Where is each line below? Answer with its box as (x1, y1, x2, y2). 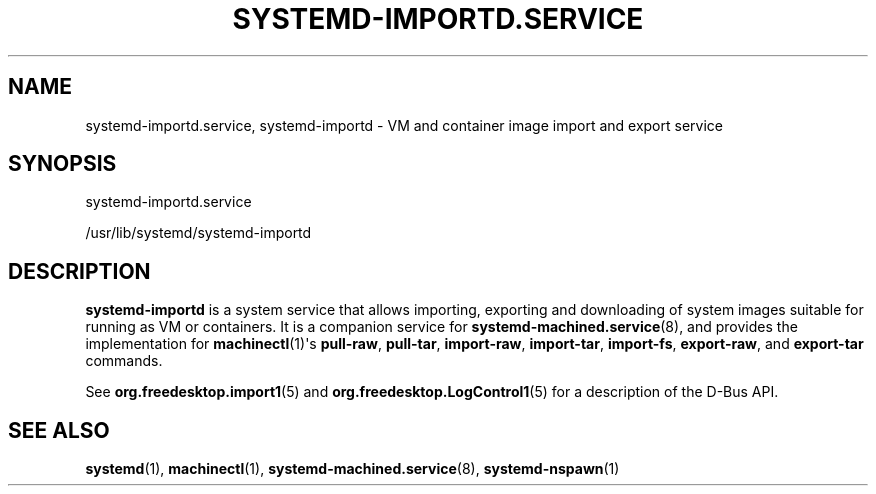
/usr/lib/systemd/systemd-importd (85, 224, 312, 242)
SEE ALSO (8, 417, 110, 443)
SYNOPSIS (8, 151, 117, 177)
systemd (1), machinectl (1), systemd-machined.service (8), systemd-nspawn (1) (85, 460, 620, 478)
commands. (85, 352, 163, 370)
